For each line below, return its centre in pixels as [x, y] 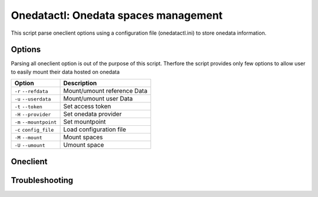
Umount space [84, 145]
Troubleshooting [42, 180]
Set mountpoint [85, 122]
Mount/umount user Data [98, 99]
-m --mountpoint [36, 123]
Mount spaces [83, 137]
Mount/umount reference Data [105, 91]
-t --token [28, 107]
